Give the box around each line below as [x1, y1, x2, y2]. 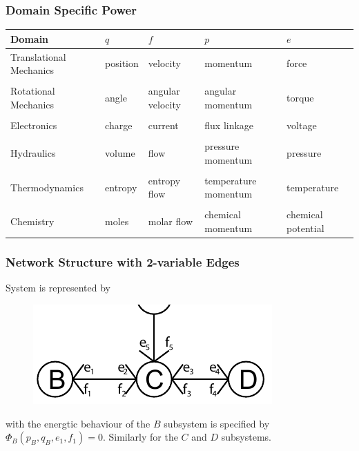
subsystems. [221, 430, 271, 444]
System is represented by [6, 280, 110, 295]
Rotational [10, 84, 55, 98]
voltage [287, 117, 317, 132]
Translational [10, 49, 66, 64]
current [148, 117, 179, 132]
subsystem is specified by [164, 416, 270, 430]
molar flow [148, 214, 193, 229]
